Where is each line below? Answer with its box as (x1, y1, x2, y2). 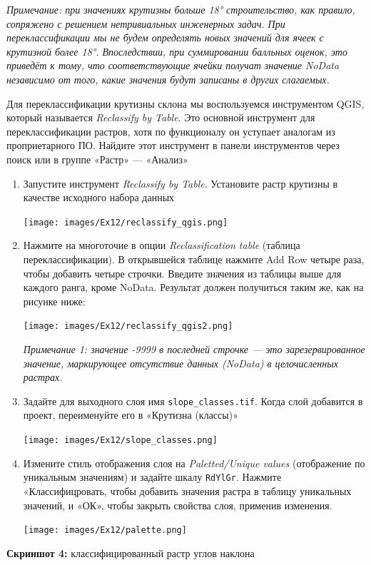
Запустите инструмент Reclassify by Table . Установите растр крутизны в (23, 175, 338, 190)
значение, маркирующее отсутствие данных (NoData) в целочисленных (23, 355, 338, 370)
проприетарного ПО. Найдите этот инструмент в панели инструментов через (6, 138, 340, 153)
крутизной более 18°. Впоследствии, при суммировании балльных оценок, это (6, 44, 347, 58)
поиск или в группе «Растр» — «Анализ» (6, 151, 188, 166)
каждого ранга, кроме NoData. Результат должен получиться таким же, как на (23, 280, 364, 295)
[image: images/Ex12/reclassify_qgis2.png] (23, 321, 233, 332)
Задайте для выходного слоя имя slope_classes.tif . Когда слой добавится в (23, 393, 363, 408)
